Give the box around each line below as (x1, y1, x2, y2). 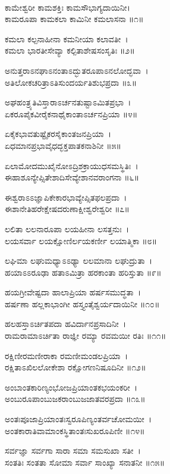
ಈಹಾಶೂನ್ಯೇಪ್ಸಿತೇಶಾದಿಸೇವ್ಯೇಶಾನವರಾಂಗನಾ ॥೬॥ (5, 171, 139, 183)
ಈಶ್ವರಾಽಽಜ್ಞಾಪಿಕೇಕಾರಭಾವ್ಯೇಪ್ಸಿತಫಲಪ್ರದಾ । (5, 191, 127, 203)
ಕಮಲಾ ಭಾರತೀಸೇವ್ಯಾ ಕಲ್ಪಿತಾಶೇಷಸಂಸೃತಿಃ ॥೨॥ (5, 44, 135, 57)
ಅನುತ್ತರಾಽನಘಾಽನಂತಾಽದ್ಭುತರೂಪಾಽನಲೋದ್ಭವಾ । (5, 64, 149, 76)
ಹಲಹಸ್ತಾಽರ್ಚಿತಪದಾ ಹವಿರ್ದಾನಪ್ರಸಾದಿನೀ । (5, 317, 127, 330)
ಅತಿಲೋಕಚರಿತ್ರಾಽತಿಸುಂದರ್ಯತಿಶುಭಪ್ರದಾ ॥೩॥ (5, 76, 137, 88)
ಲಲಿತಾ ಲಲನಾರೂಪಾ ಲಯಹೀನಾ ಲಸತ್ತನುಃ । (5, 222, 130, 235)
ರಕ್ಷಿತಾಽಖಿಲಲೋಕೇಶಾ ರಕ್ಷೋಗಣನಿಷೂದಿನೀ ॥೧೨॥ (5, 361, 146, 373)
